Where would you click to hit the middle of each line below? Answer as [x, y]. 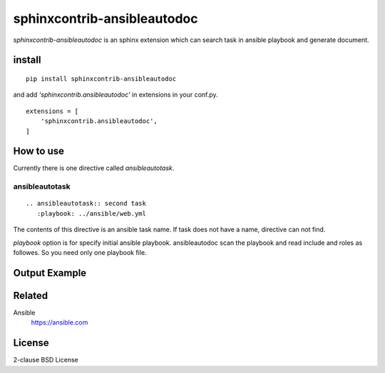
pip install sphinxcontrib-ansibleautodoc [101, 79]
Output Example [50, 273]
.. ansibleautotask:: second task [86, 204]
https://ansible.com [60, 322]
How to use [38, 151]
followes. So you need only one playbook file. [80, 252]
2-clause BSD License [46, 360]
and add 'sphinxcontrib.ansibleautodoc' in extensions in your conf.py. [115, 95]
